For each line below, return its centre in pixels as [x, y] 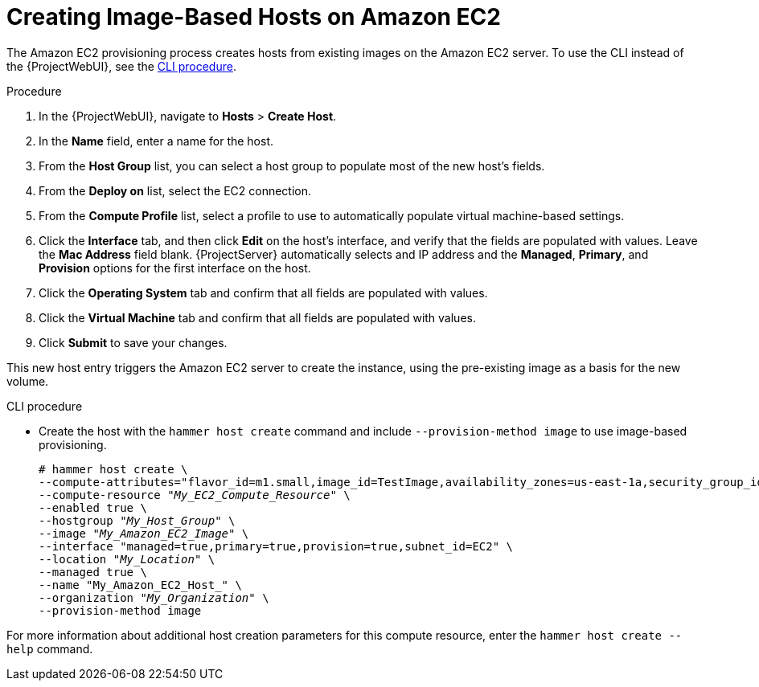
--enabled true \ [93, 507]
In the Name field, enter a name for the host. [156, 141]
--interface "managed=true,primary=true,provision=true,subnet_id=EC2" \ [276, 546]
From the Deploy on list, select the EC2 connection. [175, 190]
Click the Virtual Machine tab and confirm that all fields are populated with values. [257, 317]
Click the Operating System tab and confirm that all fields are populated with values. [263, 292]
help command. [50, 648]
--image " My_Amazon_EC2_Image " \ [144, 533]
